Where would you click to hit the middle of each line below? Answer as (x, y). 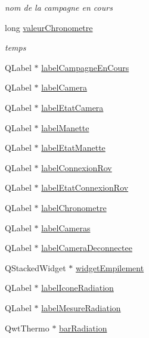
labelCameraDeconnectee (87, 248)
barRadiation (83, 328)
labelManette (65, 127)
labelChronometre (74, 207)
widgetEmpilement (110, 267)
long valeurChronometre (49, 27)
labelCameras (66, 227)
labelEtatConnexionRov (85, 187)
